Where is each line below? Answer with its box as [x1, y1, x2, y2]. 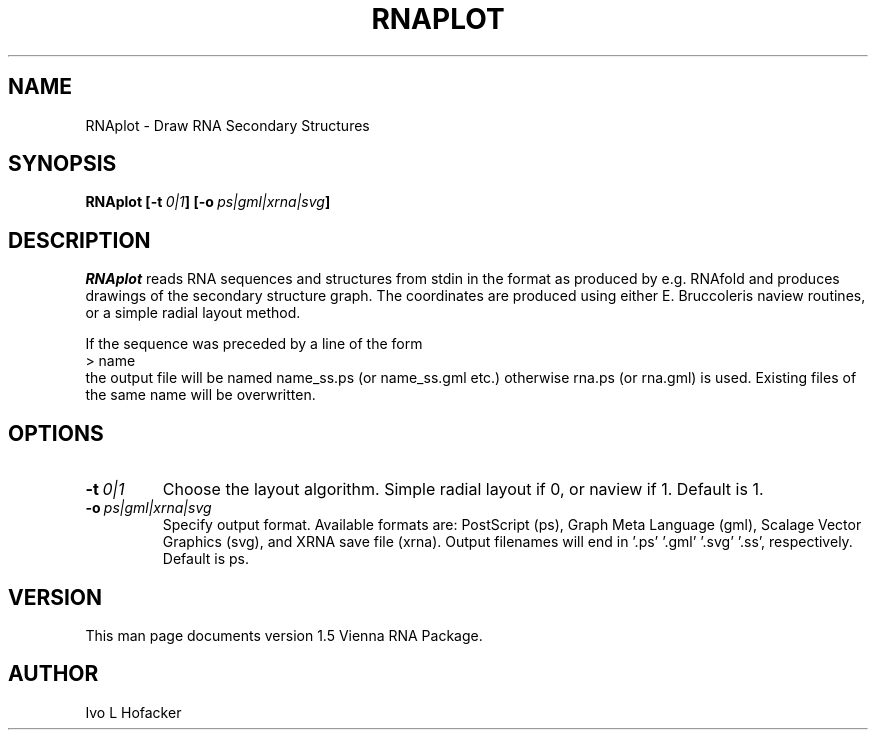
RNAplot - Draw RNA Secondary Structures [85, 116, 370, 134]
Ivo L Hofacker [85, 703, 182, 721]
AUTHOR [8, 661, 99, 687]
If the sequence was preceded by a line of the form [85, 335, 423, 353]
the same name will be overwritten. [85, 386, 316, 404]
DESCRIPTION [8, 227, 151, 253]
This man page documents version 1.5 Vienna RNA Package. [85, 626, 483, 644]
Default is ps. [162, 550, 249, 568]
